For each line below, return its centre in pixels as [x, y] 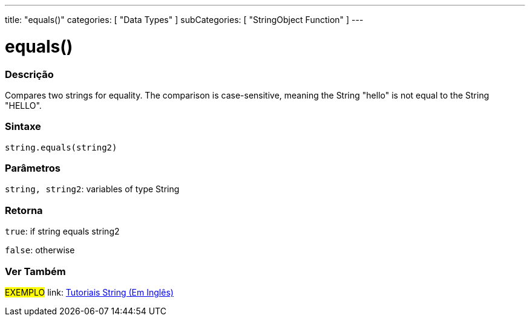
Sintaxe [23, 127]
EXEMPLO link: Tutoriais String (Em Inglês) [89, 292]
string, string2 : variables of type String [92, 189]
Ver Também [35, 271]
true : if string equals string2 [62, 232]
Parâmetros [33, 168]
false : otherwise [40, 250]
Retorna [24, 210]
